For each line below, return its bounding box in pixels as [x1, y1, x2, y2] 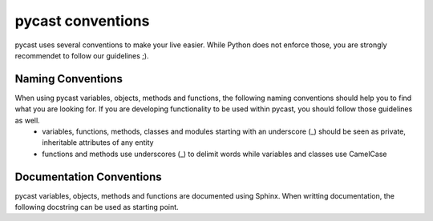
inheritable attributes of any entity [42, 138, 154, 147]
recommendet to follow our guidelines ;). [14, 50, 149, 60]
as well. [14, 115, 40, 125]
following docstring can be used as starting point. [14, 203, 180, 212]
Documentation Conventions [14, 170, 162, 183]
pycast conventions [14, 12, 150, 30]
